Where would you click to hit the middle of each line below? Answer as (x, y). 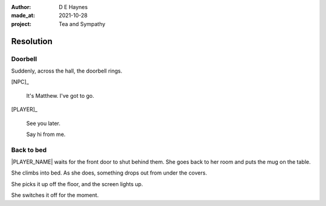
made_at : (23, 16)
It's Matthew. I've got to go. (60, 95)
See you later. (43, 123)
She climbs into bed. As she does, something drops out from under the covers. (109, 173)
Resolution (32, 41)
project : (21, 24)
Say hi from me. (46, 134)
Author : (21, 7)
